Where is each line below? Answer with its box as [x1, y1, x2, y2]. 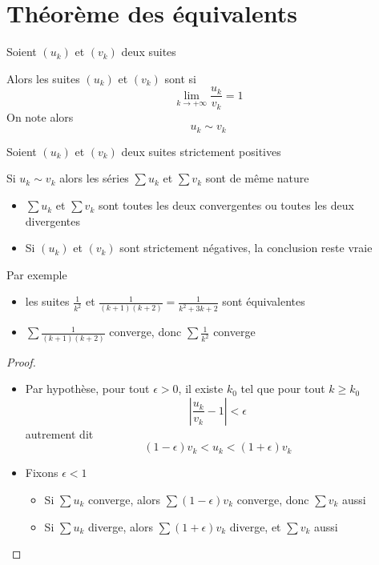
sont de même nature [205, 170, 309, 186]
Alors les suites [6, 70, 80, 86]
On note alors [6, 108, 74, 125]
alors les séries [59, 170, 129, 186]
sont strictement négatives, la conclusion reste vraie [119, 239, 373, 256]
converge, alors [87, 491, 160, 507]
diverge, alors [87, 518, 154, 535]
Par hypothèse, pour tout [25, 380, 150, 397]
